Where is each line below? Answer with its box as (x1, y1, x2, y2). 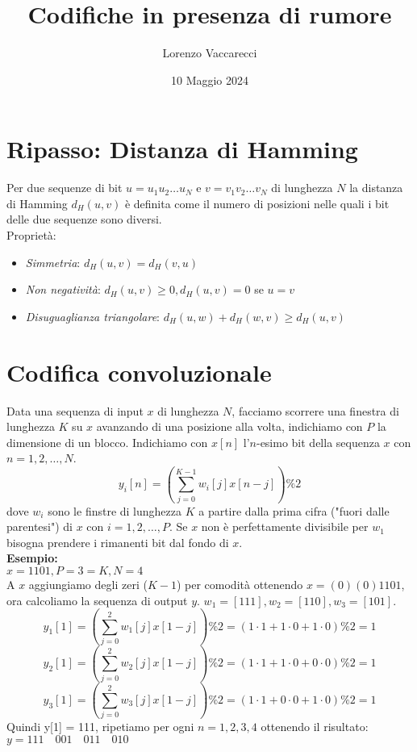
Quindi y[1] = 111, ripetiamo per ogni (6, 718, 194, 735)
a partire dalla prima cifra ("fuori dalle (198, 502, 390, 519)
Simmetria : (25, 253, 81, 270)
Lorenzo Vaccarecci (162, 44, 257, 61)
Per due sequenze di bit (6, 179, 123, 196)
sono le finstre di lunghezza (48, 502, 182, 519)
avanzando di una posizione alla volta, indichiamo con (96, 418, 363, 435)
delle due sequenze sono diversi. (6, 211, 162, 228)
